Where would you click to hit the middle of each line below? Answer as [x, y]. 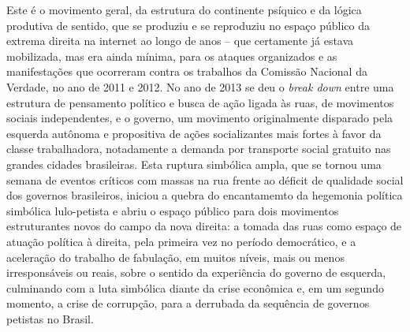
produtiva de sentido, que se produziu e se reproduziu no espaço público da [188, 25]
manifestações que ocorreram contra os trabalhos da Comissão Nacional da [187, 71]
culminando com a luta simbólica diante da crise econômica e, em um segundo [195, 287]
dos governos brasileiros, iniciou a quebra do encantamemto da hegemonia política [205, 195]
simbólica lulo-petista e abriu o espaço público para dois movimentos [173, 210]
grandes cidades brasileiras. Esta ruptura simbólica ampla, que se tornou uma [194, 164]
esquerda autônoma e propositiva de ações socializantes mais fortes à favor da [194, 133]
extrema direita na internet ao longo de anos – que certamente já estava [180, 41]
